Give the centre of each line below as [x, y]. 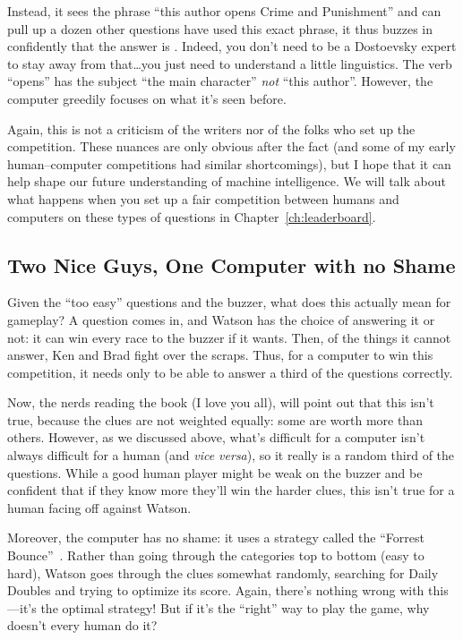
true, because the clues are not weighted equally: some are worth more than [215, 419]
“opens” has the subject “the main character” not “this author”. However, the [220, 81]
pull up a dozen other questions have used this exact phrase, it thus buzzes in [220, 28]
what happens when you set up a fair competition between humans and [203, 198]
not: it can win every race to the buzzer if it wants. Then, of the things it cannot [229, 337]
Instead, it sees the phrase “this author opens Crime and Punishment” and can [224, 11]
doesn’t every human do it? [82, 625]
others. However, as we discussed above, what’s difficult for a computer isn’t [216, 437]
